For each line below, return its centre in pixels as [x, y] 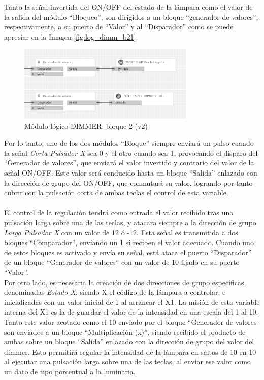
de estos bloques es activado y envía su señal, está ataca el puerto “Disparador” [128, 252]
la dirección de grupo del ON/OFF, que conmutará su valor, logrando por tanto [128, 182]
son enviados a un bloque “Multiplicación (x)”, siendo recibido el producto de [125, 332]
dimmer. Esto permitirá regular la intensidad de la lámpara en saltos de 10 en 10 [130, 351]
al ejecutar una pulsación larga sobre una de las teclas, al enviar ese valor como [127, 361]
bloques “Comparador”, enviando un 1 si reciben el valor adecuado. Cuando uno [129, 242]
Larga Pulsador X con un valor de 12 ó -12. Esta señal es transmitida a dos [121, 232]
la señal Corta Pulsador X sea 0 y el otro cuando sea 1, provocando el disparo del [131, 152]
